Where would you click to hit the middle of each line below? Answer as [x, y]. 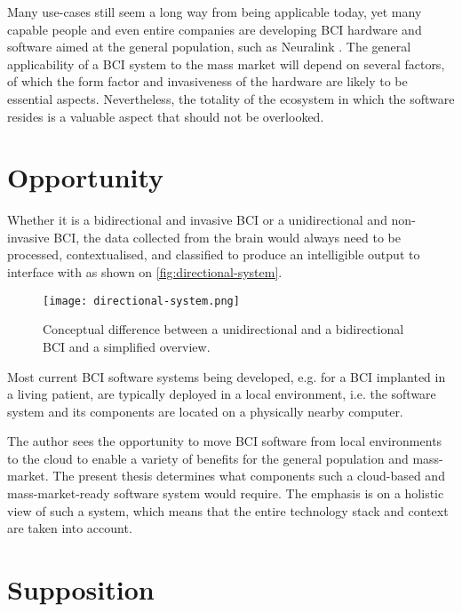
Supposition [81, 589]
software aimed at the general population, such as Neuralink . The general [209, 47]
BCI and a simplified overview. [127, 346]
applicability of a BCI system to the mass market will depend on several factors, [226, 64]
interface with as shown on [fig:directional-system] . [145, 272]
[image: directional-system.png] [141, 301]
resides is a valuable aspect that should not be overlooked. [166, 116]
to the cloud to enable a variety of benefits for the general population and [208, 458]
